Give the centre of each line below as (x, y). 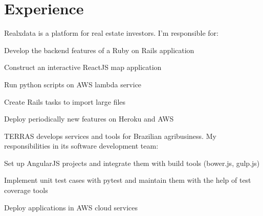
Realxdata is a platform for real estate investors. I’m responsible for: (111, 33)
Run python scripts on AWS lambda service (73, 84)
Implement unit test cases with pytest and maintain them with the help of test (128, 180)
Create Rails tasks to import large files (65, 101)
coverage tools (26, 190)
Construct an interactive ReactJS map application (83, 67)
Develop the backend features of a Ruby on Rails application (99, 50)
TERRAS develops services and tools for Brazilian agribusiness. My (110, 136)
